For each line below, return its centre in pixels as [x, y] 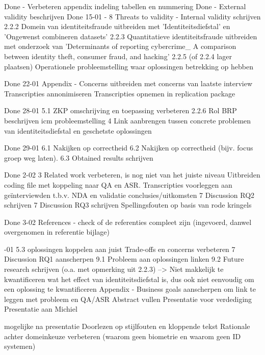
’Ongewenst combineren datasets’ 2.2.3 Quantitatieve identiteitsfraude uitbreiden [131, 36]
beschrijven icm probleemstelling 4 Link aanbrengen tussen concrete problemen [128, 120]
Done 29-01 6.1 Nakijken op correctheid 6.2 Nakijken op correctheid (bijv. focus [129, 148]
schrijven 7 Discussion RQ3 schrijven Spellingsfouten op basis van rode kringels [128, 205]
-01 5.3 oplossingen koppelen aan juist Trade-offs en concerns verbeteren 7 [120, 249]
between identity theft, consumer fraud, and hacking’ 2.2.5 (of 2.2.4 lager [118, 56]
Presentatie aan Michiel [41, 309]
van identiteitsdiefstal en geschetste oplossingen [78, 130]
